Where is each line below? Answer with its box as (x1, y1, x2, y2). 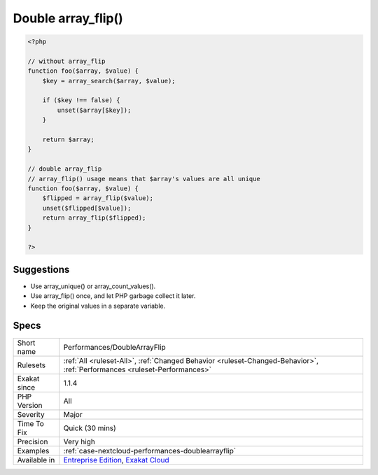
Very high (63, 437, 96, 446)
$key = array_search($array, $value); (42, 77, 176, 85)
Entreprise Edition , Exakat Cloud (63, 455, 169, 465)
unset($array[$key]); (57, 106, 132, 114)
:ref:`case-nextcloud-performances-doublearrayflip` (63, 446, 237, 455)
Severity (17, 409, 45, 419)
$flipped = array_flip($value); (42, 194, 154, 202)
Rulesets (17, 360, 45, 370)
